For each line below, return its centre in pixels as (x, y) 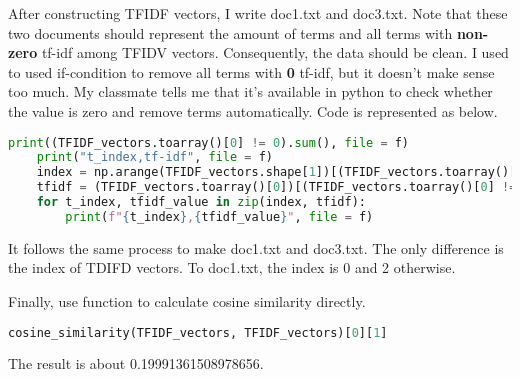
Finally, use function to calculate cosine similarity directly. (187, 301)
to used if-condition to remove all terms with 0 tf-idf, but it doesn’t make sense (251, 71)
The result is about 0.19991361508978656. (136, 363)
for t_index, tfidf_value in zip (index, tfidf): (201, 202)
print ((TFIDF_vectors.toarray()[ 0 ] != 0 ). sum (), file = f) (209, 142)
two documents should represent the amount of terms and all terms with (230, 32)
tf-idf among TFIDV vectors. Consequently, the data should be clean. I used (275, 52)
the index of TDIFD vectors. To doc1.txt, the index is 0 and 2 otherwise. (232, 267)
